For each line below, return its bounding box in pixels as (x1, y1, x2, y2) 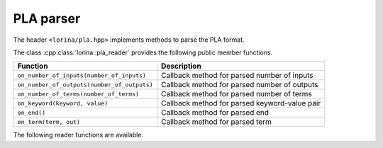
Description (160, 61, 201, 71)
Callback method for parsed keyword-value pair (160, 98, 321, 108)
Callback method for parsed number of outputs (160, 80, 318, 90)
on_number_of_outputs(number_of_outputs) (17, 81, 153, 89)
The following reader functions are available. (13, 131, 144, 140)
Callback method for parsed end (160, 108, 270, 118)
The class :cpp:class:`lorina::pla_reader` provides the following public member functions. (13, 48, 273, 57)
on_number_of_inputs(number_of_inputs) (17, 72, 147, 79)
